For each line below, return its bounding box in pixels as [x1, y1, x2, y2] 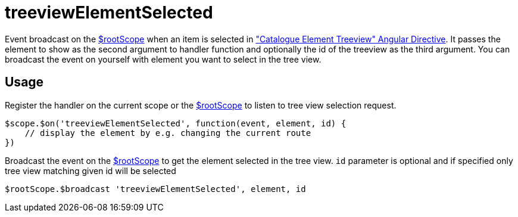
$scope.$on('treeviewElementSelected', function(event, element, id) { [5, 118, 347, 128]
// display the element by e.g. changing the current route [24, 128, 311, 138]
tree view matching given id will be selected [5, 165, 176, 176]
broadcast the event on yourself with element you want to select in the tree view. [5, 54, 322, 64]
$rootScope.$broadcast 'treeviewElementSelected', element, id [5, 184, 306, 194]
